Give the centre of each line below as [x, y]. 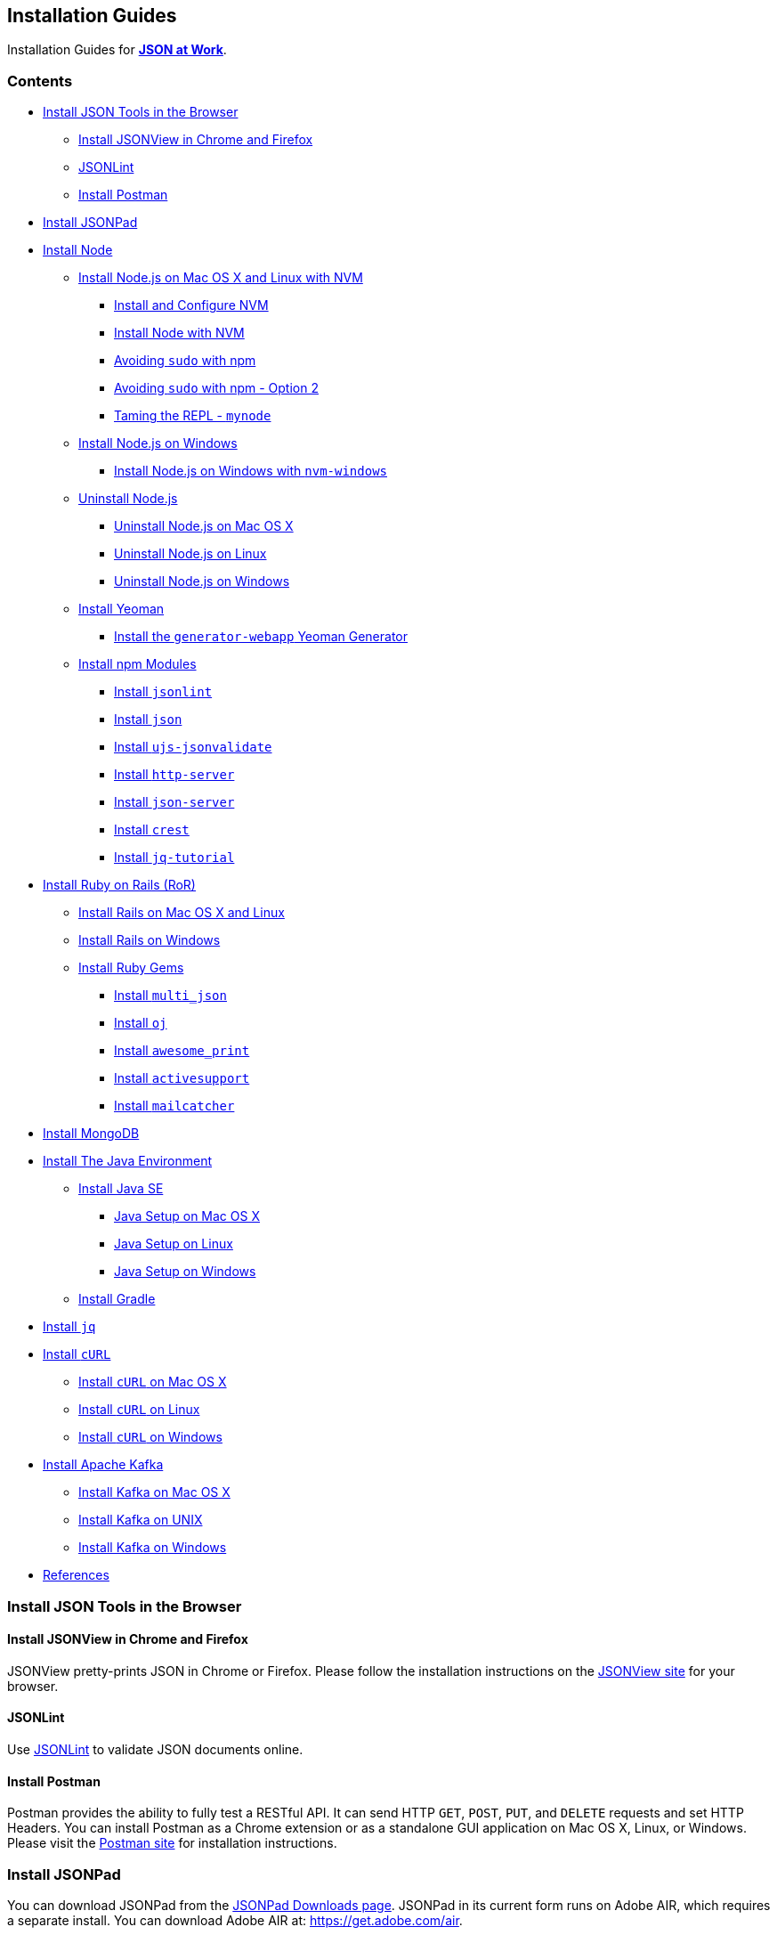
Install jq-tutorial [174, 858]
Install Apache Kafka [103, 1465]
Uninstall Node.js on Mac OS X [204, 526]
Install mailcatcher [174, 1106]
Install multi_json [170, 996]
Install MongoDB [91, 1134]
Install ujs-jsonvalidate [193, 747]
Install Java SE [121, 1189]
